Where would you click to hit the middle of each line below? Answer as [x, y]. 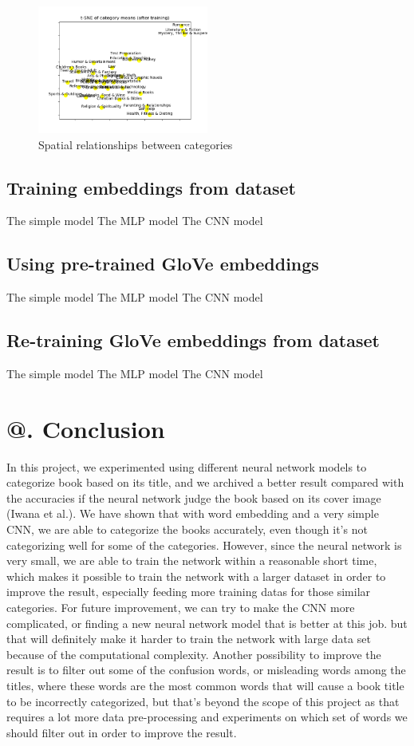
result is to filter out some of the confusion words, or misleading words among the [206, 670]
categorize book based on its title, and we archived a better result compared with [205, 482]
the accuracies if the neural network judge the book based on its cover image [194, 497]
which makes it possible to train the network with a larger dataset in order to [196, 576]
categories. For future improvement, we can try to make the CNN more [181, 608]
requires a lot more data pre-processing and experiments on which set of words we [207, 717]
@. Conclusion [86, 428]
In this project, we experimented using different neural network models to [187, 466]
